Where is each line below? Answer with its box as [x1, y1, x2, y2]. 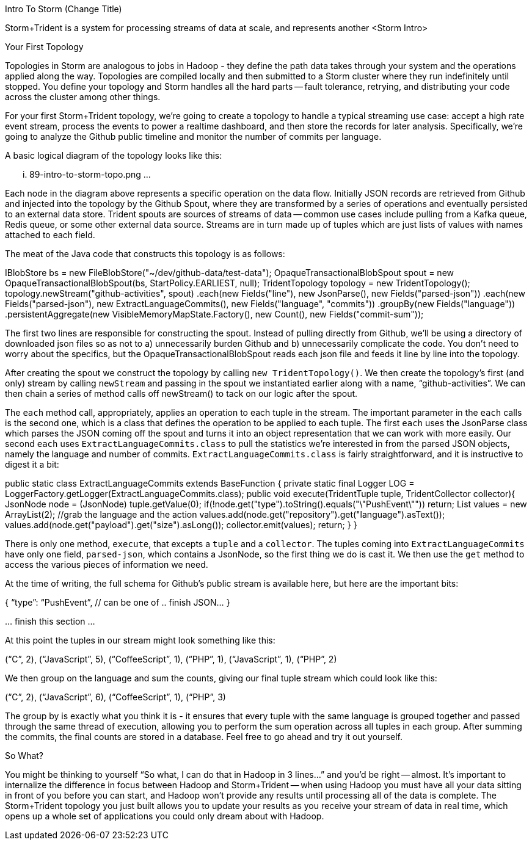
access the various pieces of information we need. [5, 559, 208, 570]
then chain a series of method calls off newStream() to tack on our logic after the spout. [5, 388, 358, 399]
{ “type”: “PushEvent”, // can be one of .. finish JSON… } [5, 597, 230, 607]
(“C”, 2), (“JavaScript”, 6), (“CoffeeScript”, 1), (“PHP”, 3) [5, 692, 226, 702]
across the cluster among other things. [5, 92, 161, 102]
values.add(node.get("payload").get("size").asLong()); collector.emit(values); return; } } [5, 520, 357, 530]
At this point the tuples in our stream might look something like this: [5, 635, 275, 645]
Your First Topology [5, 42, 84, 52]
